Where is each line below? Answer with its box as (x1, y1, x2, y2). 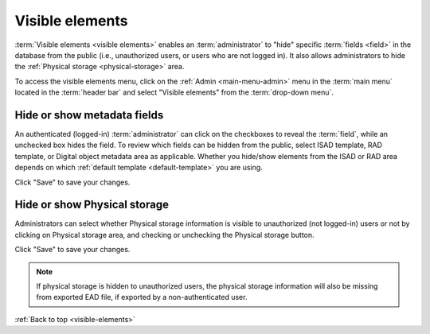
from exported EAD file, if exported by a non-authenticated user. (36, 293, 248, 302)
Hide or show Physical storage (14, 198, 169, 212)
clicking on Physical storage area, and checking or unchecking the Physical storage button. (14, 230, 315, 239)
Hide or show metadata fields (14, 108, 164, 122)
